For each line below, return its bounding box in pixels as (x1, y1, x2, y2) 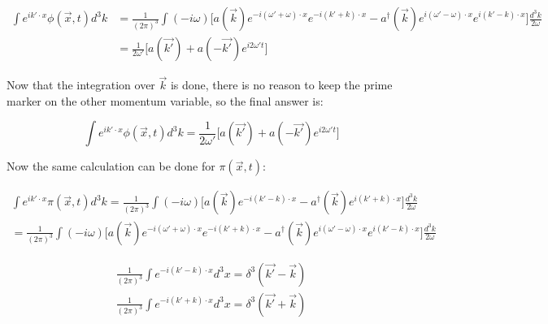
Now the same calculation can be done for (7, 158, 215, 175)
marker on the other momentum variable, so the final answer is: (7, 92, 324, 109)
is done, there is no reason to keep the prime (170, 76, 393, 93)
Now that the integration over (7, 76, 155, 93)
